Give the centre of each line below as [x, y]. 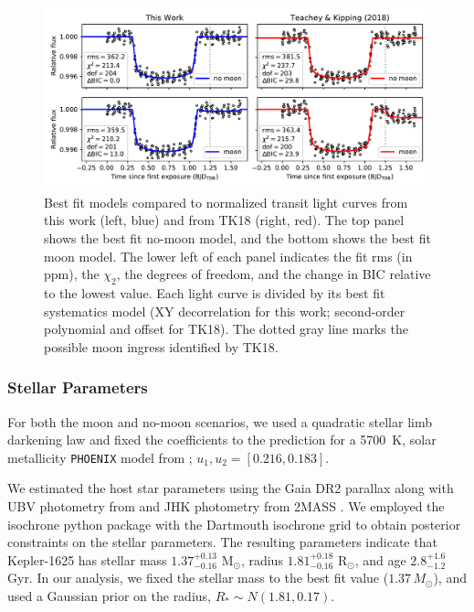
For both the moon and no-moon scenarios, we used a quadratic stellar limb [220, 421]
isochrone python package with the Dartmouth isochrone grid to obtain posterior [234, 524]
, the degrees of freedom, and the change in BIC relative [274, 274]
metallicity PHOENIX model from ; [100, 457]
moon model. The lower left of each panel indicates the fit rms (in [228, 256]
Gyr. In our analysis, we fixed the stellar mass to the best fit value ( [198, 578]
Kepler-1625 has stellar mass [87, 559]
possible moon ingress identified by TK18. [161, 346]
